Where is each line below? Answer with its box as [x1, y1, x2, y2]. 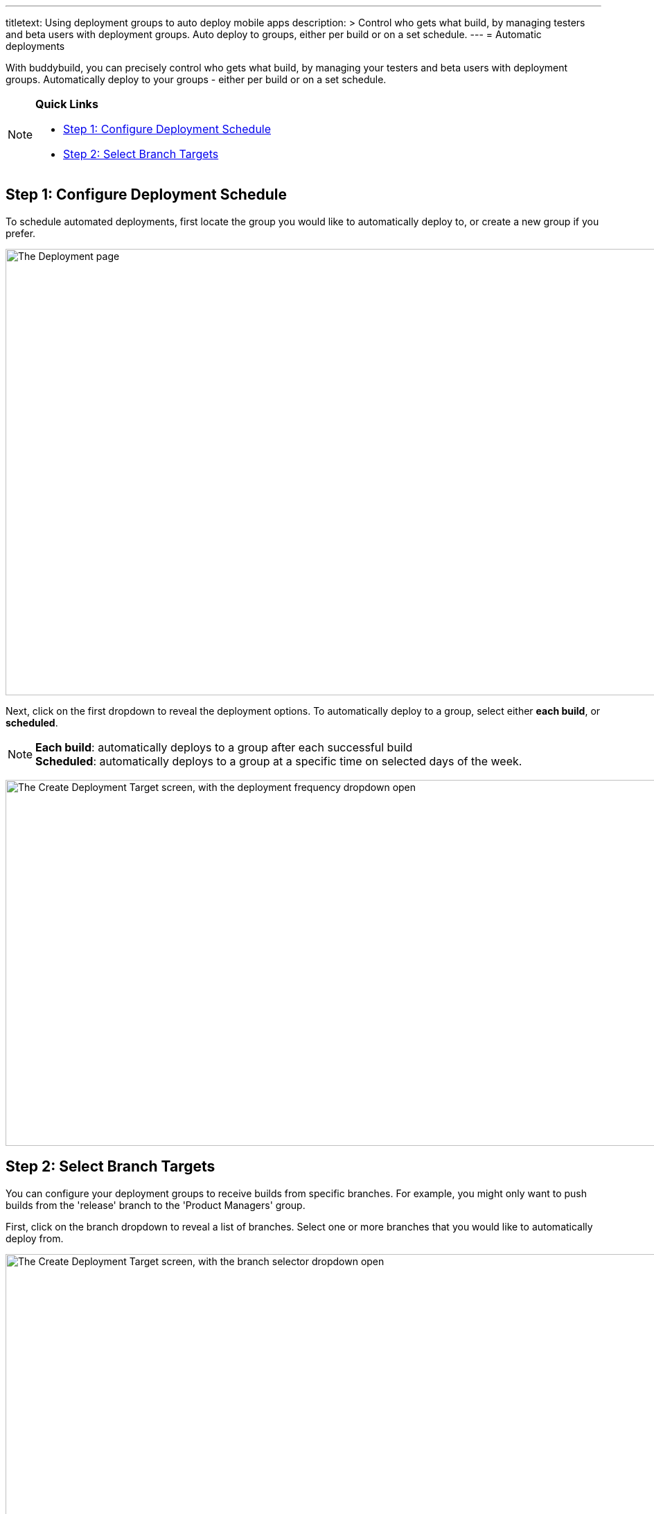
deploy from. [6, 1232, 64, 1244]
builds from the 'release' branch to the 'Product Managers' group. [6, 1199, 306, 1211]
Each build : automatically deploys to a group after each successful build [35, 740, 413, 754]
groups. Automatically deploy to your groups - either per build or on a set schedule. [6, 73, 387, 85]
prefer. [6, 227, 36, 239]
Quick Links [35, 97, 98, 111]
